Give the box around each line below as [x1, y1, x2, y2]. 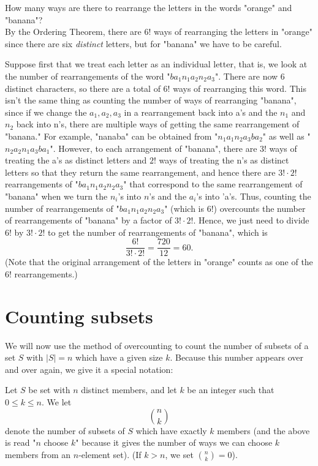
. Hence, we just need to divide [193, 214, 309, 227]
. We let [42, 396, 72, 408]
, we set [165, 448, 194, 460]
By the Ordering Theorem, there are [5, 25, 142, 38]
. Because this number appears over [170, 351, 303, 364]
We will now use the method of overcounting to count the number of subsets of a [5, 339, 309, 351]
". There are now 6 [215, 69, 285, 82]
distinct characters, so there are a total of [5, 81, 161, 94]
